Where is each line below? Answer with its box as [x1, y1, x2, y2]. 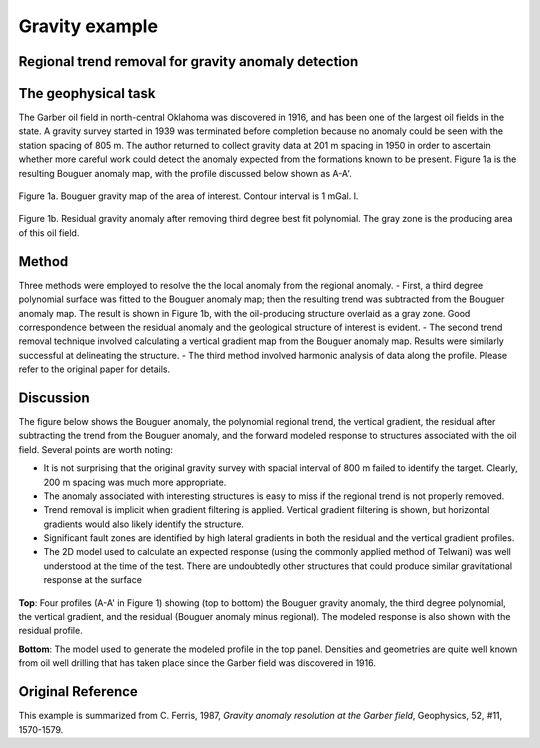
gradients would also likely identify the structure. [43, 518, 245, 530]
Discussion [18, 389, 90, 406]
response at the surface [43, 574, 142, 586]
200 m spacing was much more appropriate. [43, 476, 227, 488]
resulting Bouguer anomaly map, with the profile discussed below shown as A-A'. [18, 167, 352, 179]
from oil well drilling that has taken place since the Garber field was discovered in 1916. [18, 657, 377, 669]
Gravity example [18, 15, 159, 37]
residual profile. [18, 625, 84, 637]
